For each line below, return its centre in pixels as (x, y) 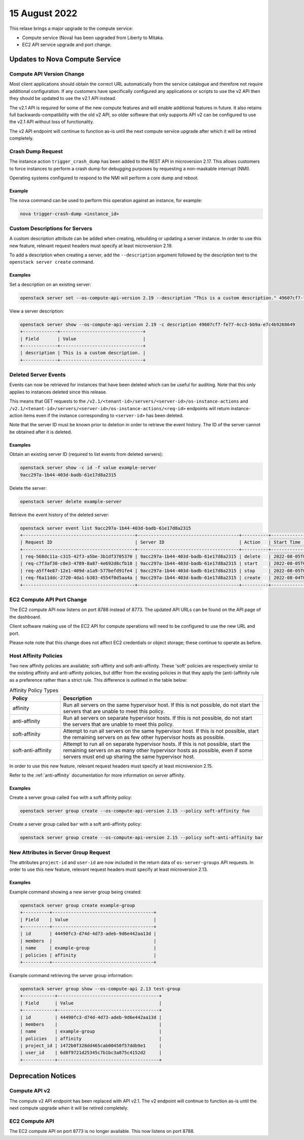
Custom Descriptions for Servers (51, 228)
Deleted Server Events (37, 375)
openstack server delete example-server (71, 501)
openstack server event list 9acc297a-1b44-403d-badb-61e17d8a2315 (106, 528)
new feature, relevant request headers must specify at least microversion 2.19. (91, 246)
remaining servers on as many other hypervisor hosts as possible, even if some (158, 750)
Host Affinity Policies (36, 656)
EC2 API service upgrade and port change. (67, 45)
